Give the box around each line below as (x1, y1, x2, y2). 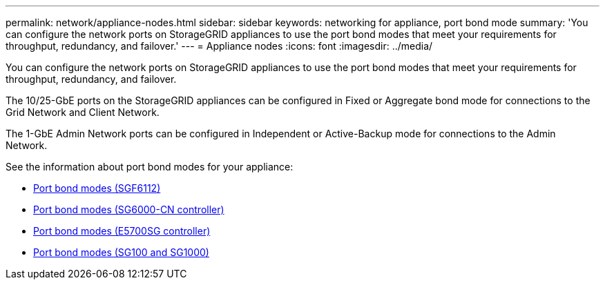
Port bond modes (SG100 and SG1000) (33, 246, 209, 258)
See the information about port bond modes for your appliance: (6, 161, 294, 173)
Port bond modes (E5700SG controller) (33, 225, 211, 237)
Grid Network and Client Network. (6, 106, 160, 118)
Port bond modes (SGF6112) (33, 182, 161, 194)
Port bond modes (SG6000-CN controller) (33, 204, 224, 215)
